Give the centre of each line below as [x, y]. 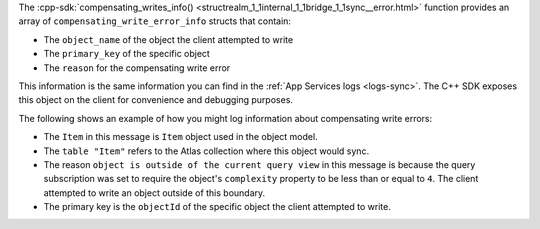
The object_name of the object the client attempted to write [168, 39]
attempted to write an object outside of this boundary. [154, 192]
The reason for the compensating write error [137, 67]
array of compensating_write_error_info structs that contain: [155, 21]
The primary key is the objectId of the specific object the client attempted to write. [217, 207]
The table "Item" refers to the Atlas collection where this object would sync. [206, 151]
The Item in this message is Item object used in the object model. [181, 137]
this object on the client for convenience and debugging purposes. [156, 100]
